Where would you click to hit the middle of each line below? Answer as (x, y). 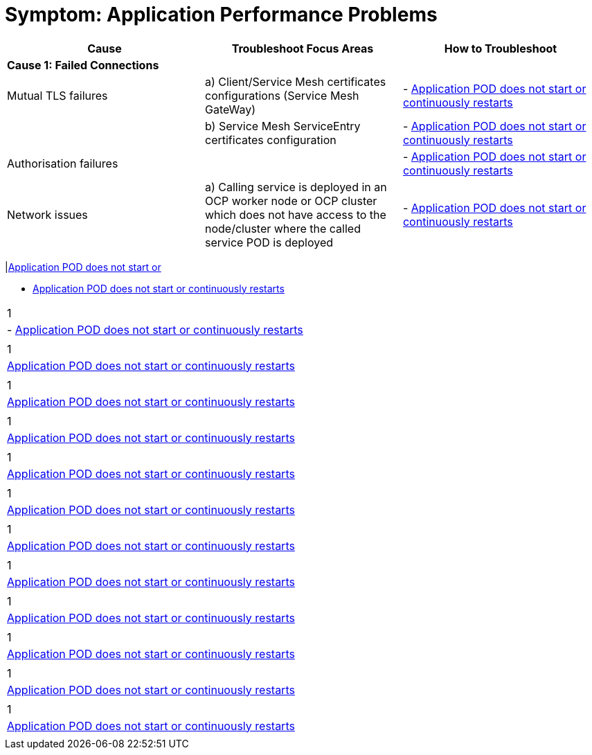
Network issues (47, 214)
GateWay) (230, 109)
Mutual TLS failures (57, 95)
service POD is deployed (269, 242)
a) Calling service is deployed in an (296, 187)
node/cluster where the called (282, 228)
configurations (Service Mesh (282, 95)
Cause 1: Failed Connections (83, 65)
